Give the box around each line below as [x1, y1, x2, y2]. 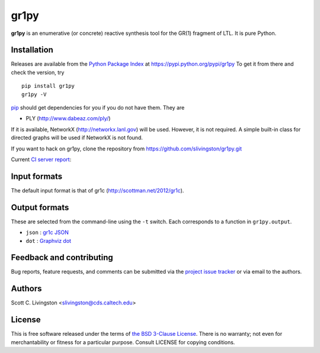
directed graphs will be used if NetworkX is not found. [11, 134, 143, 142]
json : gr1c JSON [25, 229, 69, 236]
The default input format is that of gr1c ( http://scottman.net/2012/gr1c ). [11, 187, 184, 194]
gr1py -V [21, 91, 47, 98]
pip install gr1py [21, 83, 75, 89]
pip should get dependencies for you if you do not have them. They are [11, 104, 185, 111]
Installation [11, 45, 53, 55]
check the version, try [11, 69, 65, 76]
